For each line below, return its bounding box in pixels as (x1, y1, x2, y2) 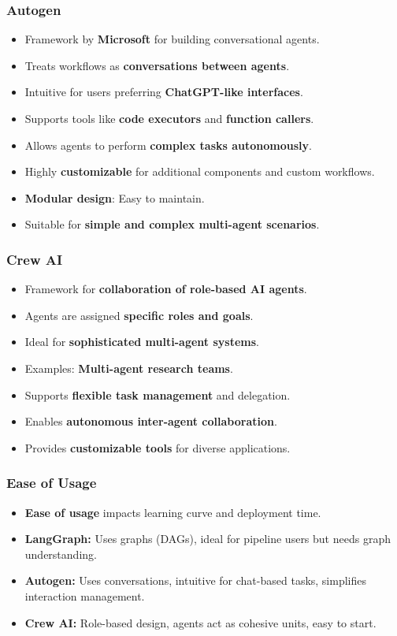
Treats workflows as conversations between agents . (24, 57, 290, 73)
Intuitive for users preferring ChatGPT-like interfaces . (24, 84, 303, 100)
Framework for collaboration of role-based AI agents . (24, 281, 307, 297)
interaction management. (24, 587, 145, 604)
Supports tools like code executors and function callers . (24, 110, 314, 126)
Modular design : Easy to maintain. (24, 189, 205, 206)
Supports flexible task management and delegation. (24, 386, 291, 403)
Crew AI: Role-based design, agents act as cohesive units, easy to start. (24, 614, 377, 630)
